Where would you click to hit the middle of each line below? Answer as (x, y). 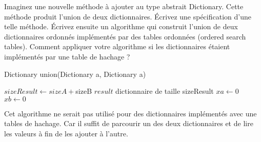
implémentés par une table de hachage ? (67, 56)
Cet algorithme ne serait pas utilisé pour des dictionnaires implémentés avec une (130, 113)
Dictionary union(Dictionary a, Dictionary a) (75, 74)
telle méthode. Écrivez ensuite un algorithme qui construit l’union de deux (121, 26)
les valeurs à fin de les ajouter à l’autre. (66, 133)
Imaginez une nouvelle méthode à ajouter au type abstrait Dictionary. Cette (124, 6)
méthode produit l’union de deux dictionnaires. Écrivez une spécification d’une (128, 16)
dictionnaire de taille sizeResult (165, 91)
